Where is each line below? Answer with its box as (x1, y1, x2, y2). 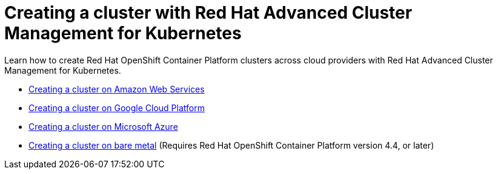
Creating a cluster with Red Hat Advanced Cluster (4, 2, 413, 23)
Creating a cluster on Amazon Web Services (28, 83, 205, 94)
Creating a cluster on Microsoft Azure (28, 121, 178, 132)
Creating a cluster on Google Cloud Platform (28, 102, 205, 113)
